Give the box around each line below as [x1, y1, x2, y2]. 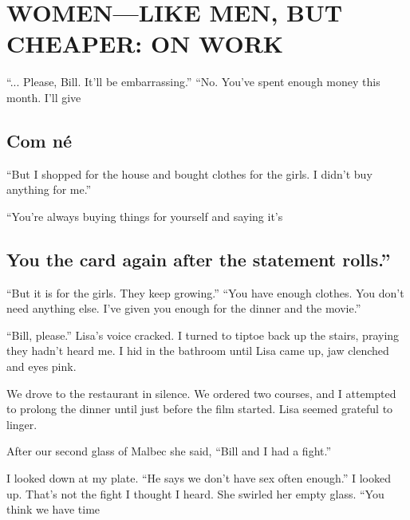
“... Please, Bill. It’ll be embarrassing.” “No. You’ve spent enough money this [6, 73, 380, 90]
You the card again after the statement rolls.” [6, 246, 391, 271]
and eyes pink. [6, 358, 77, 375]
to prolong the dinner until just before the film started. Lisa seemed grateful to [6, 400, 393, 417]
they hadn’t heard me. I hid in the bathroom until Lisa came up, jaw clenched [6, 342, 389, 359]
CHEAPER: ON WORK [6, 27, 284, 60]
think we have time [6, 501, 101, 518]
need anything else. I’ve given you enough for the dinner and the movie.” [6, 300, 361, 317]
